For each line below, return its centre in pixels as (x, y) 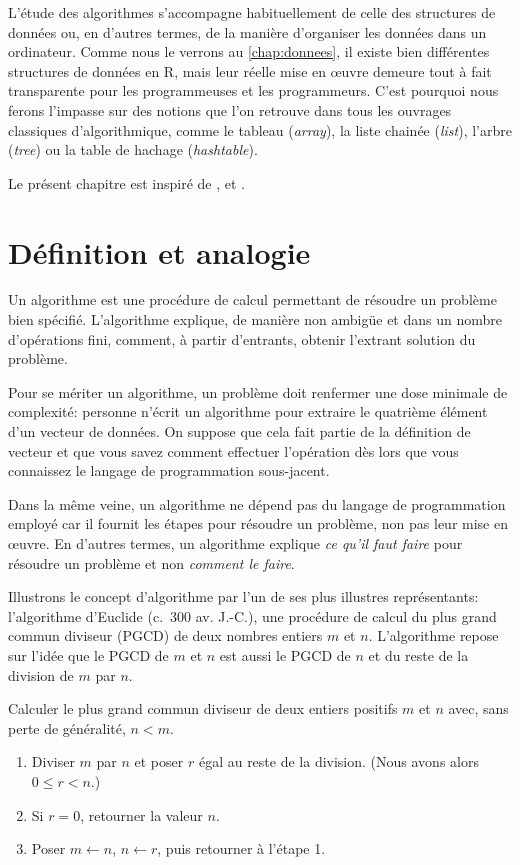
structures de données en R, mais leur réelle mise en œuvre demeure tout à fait (250, 70)
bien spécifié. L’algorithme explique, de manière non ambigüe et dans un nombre (255, 319)
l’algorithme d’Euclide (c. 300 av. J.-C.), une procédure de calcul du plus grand (252, 615)
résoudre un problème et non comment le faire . (151, 562)
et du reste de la (418, 654)
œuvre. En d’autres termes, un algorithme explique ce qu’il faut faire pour (235, 543)
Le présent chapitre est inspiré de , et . (126, 182)
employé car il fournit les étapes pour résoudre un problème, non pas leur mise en (258, 523)
